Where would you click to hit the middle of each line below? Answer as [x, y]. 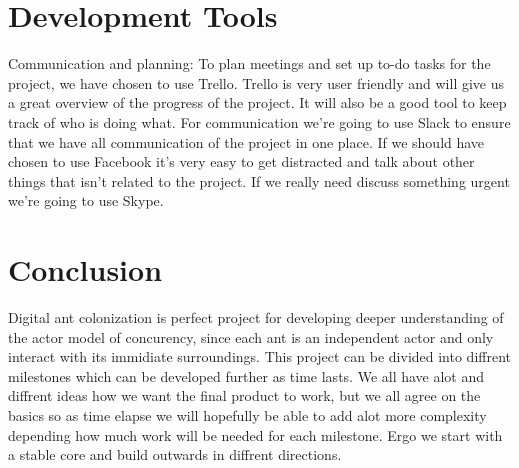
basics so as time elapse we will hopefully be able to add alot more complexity [247, 414]
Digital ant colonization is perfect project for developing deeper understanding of [256, 317]
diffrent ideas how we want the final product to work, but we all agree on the [244, 395]
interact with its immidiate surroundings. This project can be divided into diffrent [259, 356]
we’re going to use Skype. [86, 200]
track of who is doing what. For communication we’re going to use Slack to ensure [259, 121]
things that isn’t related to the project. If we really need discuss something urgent [259, 180]
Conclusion [85, 269]
